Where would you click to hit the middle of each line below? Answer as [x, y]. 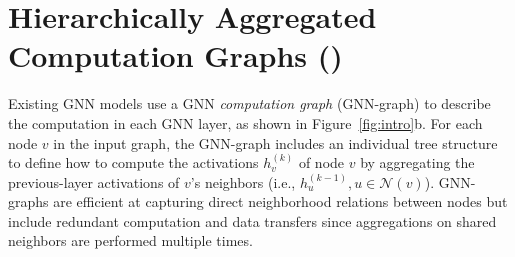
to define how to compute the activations [133, 162]
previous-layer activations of [94, 181]
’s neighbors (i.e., [243, 181]
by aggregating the [417, 162]
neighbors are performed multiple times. [130, 240]
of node [321, 162]
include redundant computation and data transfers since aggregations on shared [252, 220]
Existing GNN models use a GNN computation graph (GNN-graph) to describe [249, 103]
